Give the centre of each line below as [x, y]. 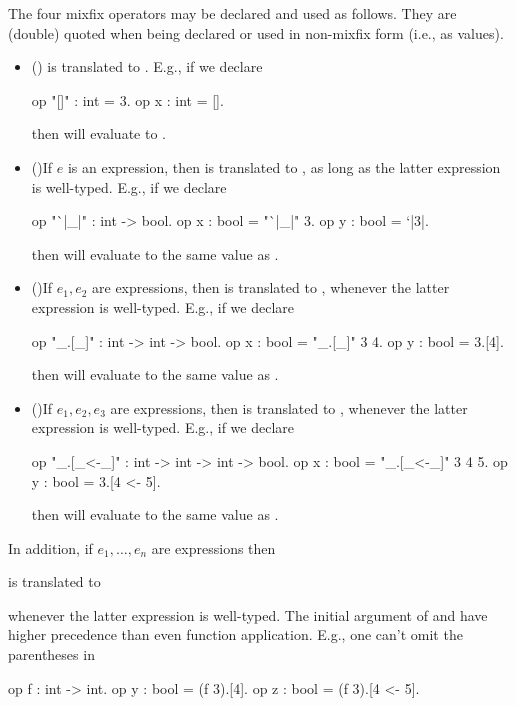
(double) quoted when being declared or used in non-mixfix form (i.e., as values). [256, 32]
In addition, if [50, 547]
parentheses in [51, 654]
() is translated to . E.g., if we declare [147, 66]
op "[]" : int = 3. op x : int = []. [127, 99]
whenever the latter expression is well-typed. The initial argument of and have [248, 614]
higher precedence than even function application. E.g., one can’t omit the [235, 634]
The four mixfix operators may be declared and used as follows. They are [232, 13]
